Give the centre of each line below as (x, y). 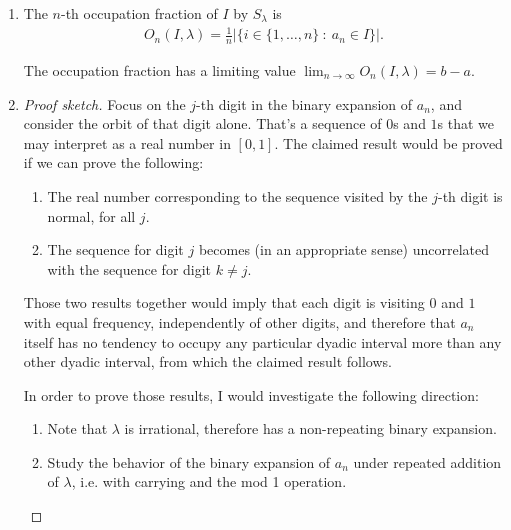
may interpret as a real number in (127, 142)
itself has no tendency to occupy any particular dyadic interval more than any (262, 341)
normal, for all (91, 215)
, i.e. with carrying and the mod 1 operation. (209, 481)
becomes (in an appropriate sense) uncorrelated (344, 249)
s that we (466, 123)
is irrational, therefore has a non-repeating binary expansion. (310, 428)
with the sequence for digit (129, 268)
